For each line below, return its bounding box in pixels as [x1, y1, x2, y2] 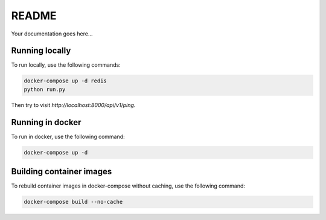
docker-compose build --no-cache [24, 198, 123, 206]
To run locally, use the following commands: [11, 61, 121, 69]
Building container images [11, 167, 112, 177]
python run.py [24, 86, 66, 93]
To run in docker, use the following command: [11, 133, 125, 140]
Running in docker [11, 117, 81, 127]
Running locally [11, 46, 71, 56]
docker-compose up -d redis [24, 78, 107, 84]
